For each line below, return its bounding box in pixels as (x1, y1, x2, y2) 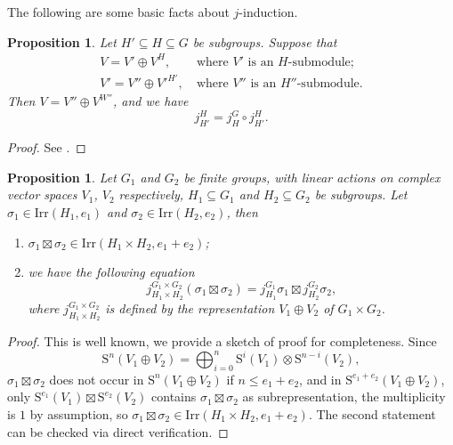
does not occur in (49, 369, 144, 388)
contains (151, 387, 197, 406)
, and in (299, 369, 342, 388)
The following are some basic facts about (7, 3, 230, 20)
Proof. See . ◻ (7, 138, 86, 157)
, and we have (113, 92, 189, 110)
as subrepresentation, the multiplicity (242, 387, 446, 406)
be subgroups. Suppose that (192, 32, 337, 51)
